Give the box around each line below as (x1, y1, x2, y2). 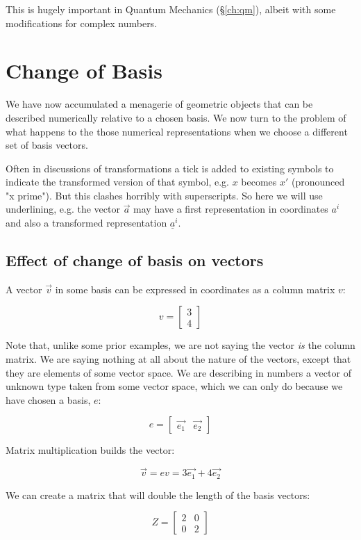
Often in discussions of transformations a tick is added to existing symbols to (6, 161, 334, 175)
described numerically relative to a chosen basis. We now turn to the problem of (6, 110, 346, 124)
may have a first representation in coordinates (133, 202, 328, 216)
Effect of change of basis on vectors (6, 249, 264, 271)
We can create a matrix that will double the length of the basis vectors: (6, 487, 310, 502)
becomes (241, 174, 277, 189)
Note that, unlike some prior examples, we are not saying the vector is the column (6, 338, 355, 352)
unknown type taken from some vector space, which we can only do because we (6, 379, 343, 393)
